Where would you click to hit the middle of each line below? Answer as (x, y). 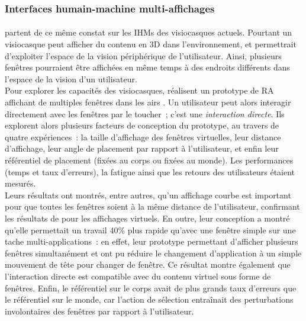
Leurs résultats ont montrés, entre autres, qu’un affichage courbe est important (148, 195)
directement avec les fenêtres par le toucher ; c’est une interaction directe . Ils (145, 113)
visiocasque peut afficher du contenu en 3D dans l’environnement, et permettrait (151, 44)
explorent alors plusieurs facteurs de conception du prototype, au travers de (142, 125)
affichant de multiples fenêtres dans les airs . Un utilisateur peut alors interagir (148, 102)
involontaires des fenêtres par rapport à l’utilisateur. (99, 311)
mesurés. (20, 183)
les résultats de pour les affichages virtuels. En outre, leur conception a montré (147, 218)
